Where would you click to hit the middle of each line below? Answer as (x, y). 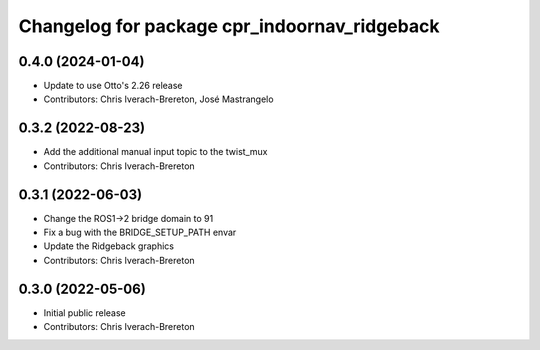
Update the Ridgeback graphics (109, 246)
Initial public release (85, 312)
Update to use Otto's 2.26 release (113, 86)
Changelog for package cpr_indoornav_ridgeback (229, 26)
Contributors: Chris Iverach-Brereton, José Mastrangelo (158, 99)
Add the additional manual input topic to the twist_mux (155, 152)
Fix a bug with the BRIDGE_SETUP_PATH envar (140, 232)
